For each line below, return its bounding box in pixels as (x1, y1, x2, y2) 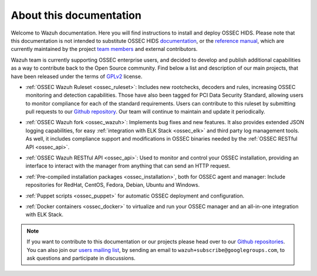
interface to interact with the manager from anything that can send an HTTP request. (25, 162, 231, 169)
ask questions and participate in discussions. (26, 254, 136, 261)
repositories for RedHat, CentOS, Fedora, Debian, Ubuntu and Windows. (25, 182, 200, 189)
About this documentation (11, 9, 142, 22)
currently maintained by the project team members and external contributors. (11, 46, 198, 53)
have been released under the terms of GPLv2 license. (11, 73, 143, 80)
